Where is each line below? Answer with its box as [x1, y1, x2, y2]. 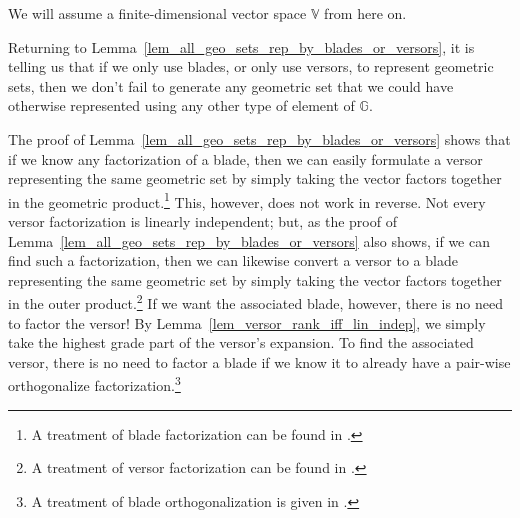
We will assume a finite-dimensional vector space [8, 3, 307, 23]
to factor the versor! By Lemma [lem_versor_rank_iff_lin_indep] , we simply [8, 312, 486, 333]
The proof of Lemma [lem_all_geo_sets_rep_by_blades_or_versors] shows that [8, 128, 511, 149]
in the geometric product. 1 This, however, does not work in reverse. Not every [8, 188, 486, 212]
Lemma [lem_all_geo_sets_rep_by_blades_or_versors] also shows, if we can [8, 230, 490, 251]
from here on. [324, 3, 407, 23]
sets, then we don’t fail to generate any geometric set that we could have [8, 75, 454, 96]
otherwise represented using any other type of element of [8, 95, 355, 116]
